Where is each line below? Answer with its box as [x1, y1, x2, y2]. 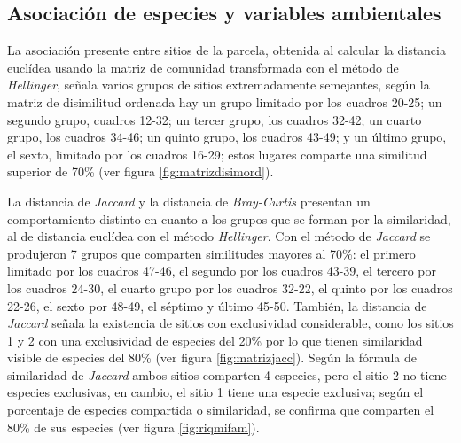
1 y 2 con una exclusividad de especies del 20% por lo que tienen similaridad [7, 330, 423, 349]
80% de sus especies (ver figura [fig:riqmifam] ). [7, 417, 260, 436]
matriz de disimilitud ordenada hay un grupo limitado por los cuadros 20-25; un [7, 92, 442, 111]
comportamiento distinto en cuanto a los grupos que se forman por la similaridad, [7, 209, 451, 228]
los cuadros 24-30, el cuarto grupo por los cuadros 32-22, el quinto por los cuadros [7, 278, 453, 297]
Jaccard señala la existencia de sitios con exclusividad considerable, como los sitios [7, 314, 454, 332]
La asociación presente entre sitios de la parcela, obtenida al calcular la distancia [7, 41, 446, 59]
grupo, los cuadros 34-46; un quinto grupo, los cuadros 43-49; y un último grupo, [7, 128, 447, 146]
